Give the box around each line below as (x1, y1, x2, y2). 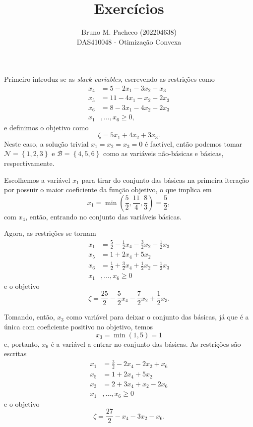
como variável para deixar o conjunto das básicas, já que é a (66, 312, 249, 322)
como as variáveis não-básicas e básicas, (103, 148, 224, 159)
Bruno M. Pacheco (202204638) (81, 27, 177, 37)
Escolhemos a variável (4, 174, 70, 185)
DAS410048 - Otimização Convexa (76, 36, 182, 47)
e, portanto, (4, 338, 40, 349)
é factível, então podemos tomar (144, 138, 243, 149)
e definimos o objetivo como (4, 122, 89, 132)
